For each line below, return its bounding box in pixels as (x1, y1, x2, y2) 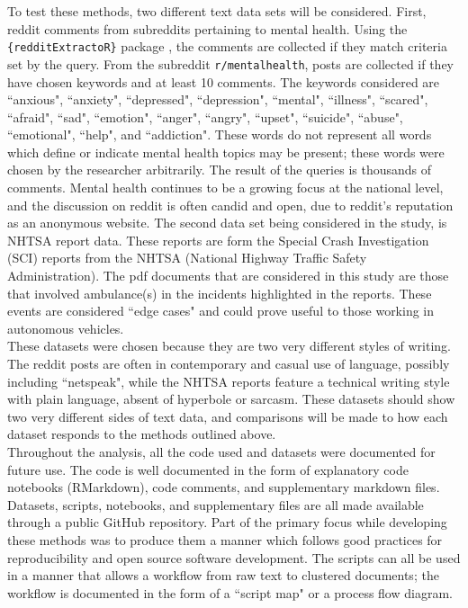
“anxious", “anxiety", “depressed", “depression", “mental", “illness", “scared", (7, 90, 428, 109)
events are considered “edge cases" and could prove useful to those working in (7, 301, 435, 320)
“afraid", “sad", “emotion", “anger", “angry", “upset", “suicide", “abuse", (7, 107, 403, 126)
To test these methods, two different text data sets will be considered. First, (7, 2, 427, 20)
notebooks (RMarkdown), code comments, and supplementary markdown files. (7, 478, 440, 496)
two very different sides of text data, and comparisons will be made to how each (7, 407, 448, 425)
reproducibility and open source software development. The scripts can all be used (7, 548, 461, 567)
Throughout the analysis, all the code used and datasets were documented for (7, 442, 436, 460)
